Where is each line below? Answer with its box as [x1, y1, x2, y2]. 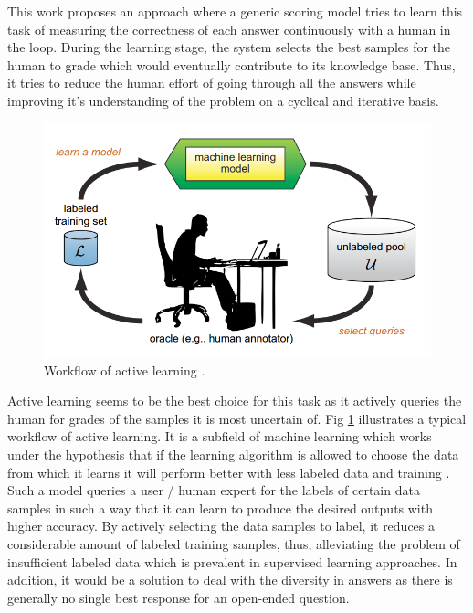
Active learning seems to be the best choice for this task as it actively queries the [7, 391, 462, 410]
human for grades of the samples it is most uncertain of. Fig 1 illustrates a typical [7, 408, 467, 428]
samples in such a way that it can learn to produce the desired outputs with [7, 498, 433, 517]
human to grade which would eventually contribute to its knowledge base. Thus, [7, 55, 456, 74]
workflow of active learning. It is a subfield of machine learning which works [7, 427, 432, 446]
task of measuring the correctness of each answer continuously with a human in [7, 19, 451, 38]
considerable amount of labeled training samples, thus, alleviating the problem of [7, 534, 460, 553]
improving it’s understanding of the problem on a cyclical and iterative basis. [7, 90, 439, 110]
